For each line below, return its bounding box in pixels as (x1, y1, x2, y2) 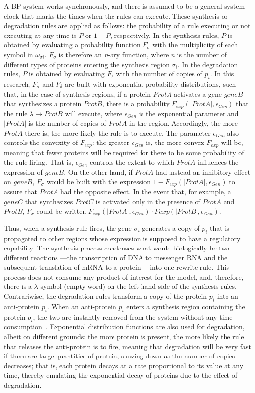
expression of (4, 167, 43, 177)
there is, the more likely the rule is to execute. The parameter (25, 127, 211, 138)
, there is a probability (102, 98, 170, 108)
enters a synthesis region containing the (126, 301, 245, 311)
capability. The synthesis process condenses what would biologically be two (4, 243, 230, 253)
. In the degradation (177, 59, 238, 69)
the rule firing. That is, (4, 157, 73, 167)
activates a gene (174, 88, 222, 99)
